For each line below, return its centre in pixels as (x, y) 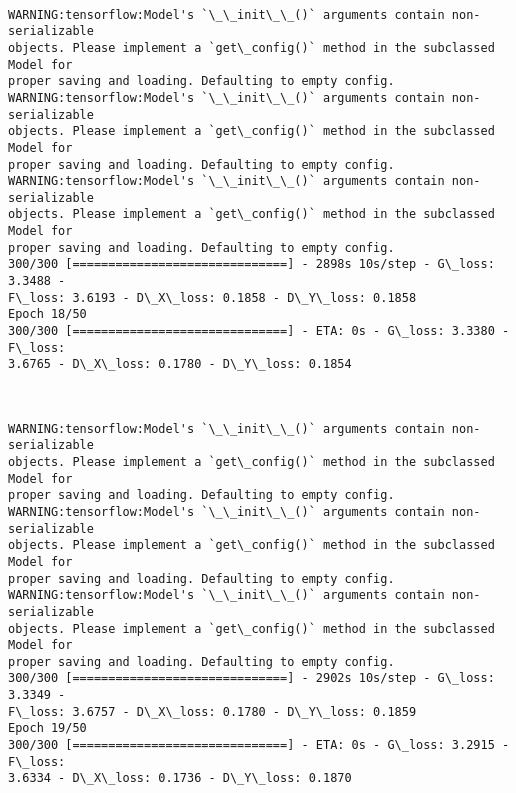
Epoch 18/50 (47, 314)
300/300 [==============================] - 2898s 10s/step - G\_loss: (251, 264)
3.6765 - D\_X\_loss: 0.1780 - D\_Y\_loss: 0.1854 (180, 364)
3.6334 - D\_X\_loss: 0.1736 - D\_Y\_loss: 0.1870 (180, 778)
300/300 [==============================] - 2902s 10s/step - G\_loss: (251, 678)
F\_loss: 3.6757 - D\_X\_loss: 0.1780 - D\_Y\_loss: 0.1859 (212, 711)
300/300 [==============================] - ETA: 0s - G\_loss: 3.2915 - (259, 745)
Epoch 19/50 (47, 728)
